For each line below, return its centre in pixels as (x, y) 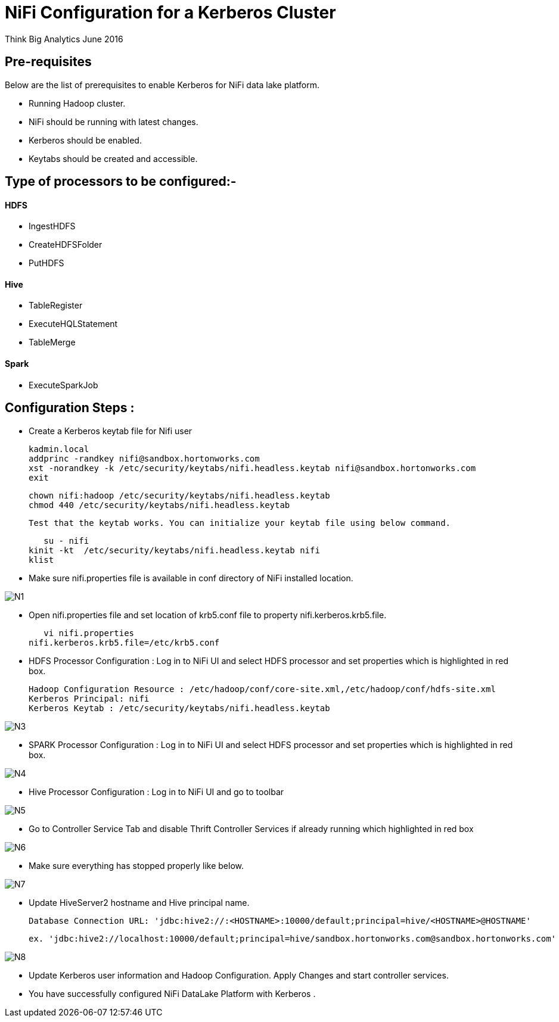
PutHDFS (46, 263)
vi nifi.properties (89, 633)
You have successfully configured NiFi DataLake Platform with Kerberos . (172, 993)
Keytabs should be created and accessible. (113, 158)
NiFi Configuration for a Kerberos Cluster (170, 13)
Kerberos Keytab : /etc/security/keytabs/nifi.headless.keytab (179, 708)
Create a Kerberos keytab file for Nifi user (111, 431)
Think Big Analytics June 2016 (64, 39)
